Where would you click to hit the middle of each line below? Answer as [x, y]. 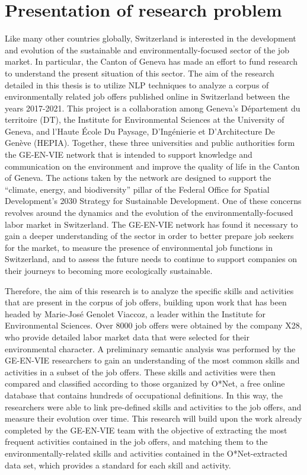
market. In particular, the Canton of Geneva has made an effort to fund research [151, 61]
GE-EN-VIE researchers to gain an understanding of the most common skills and [152, 360]
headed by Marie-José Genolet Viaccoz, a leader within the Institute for [135, 313]
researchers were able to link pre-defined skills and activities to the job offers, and [153, 407]
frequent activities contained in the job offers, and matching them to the [136, 441]
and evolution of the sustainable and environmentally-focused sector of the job [147, 50]
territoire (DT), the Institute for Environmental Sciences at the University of [145, 119]
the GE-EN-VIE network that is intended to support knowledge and [129, 154]
